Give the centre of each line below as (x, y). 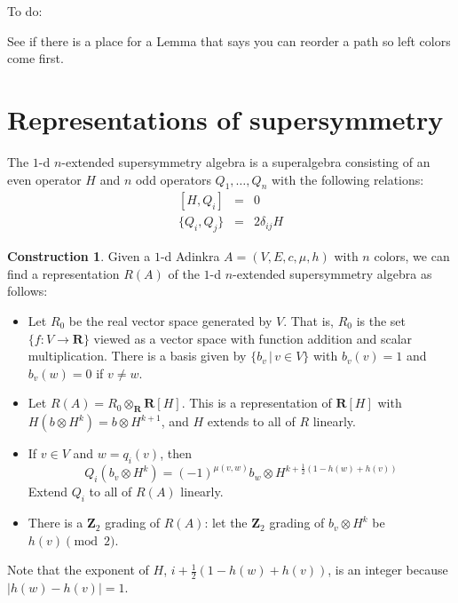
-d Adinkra (190, 256)
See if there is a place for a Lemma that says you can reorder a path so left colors (229, 40)
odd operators (173, 179)
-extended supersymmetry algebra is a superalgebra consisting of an (246, 161)
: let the (226, 523)
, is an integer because (388, 570)
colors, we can (412, 256)
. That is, (308, 320)
